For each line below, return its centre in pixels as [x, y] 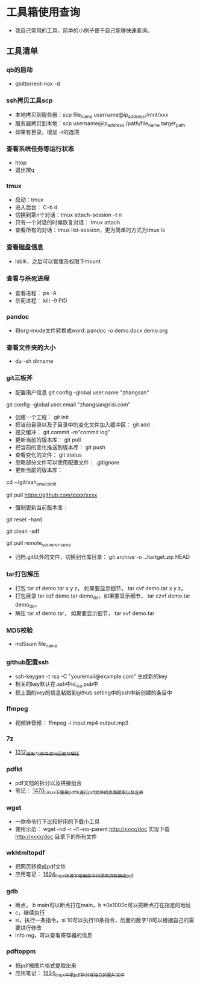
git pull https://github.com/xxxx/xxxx [52, 495]
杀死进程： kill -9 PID [41, 301]
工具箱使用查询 [43, 12]
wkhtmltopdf [26, 852]
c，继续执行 [30, 913]
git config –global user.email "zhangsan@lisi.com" [68, 404]
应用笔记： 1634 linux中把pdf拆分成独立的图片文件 [70, 973]
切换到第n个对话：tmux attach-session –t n [68, 215]
